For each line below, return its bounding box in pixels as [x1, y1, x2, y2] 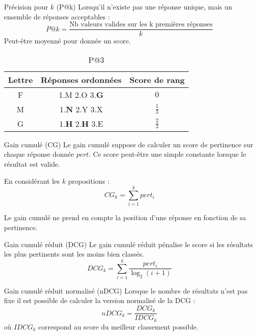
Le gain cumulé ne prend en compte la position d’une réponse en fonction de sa [4, 212, 246, 223]
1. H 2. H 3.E [59, 117, 103, 129]
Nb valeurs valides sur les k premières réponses [69, 21, 213, 28]
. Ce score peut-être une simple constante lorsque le [89, 149, 246, 159]
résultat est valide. [4, 159, 60, 169]
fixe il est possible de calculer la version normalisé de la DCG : [4, 295, 195, 306]
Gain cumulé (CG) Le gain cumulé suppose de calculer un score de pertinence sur [4, 139, 254, 149]
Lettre [8, 73, 33, 85]
